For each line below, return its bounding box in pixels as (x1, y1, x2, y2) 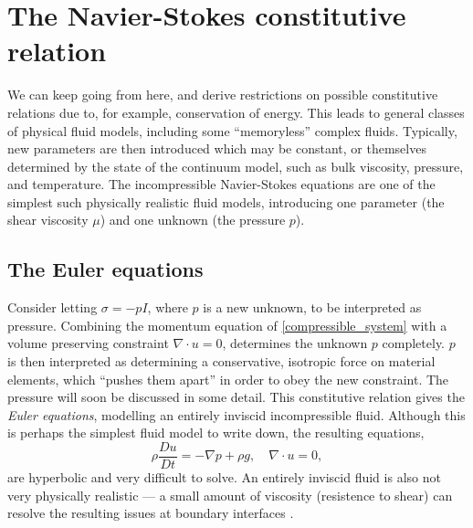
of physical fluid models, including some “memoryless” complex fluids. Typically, (7, 121, 457, 140)
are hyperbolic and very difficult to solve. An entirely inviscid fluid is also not (7, 468, 441, 487)
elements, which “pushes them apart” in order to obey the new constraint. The (7, 369, 449, 388)
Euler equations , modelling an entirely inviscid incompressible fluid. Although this (7, 405, 466, 424)
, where (147, 298, 188, 317)
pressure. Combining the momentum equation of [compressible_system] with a (7, 315, 447, 334)
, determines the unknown (222, 333, 368, 353)
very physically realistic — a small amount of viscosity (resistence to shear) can (7, 485, 453, 504)
